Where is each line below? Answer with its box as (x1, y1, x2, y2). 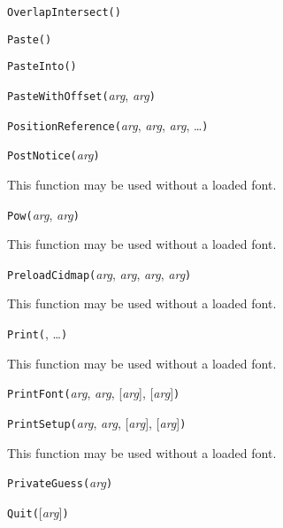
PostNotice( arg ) (7, 145, 100, 164)
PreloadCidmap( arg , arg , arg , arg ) (7, 264, 192, 283)
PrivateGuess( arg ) (7, 473, 113, 492)
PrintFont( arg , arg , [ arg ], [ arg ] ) (7, 384, 180, 402)
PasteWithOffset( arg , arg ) (7, 85, 156, 104)
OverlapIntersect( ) (7, 6, 121, 19)
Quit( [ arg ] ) (7, 502, 69, 521)
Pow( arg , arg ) (7, 205, 80, 223)
